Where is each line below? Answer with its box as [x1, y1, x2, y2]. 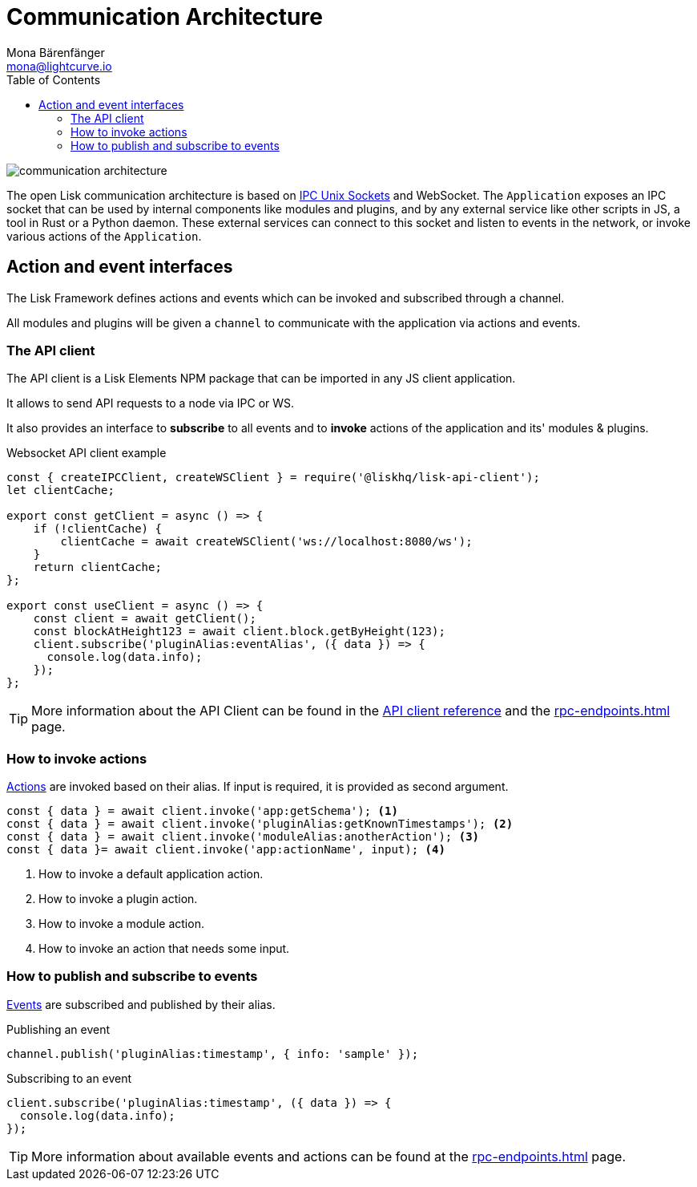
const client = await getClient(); [33, 612, 256, 626]
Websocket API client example [6, 446, 167, 460]
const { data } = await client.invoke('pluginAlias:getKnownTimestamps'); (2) [6, 817, 514, 831]
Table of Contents [6, 72, 101, 87]
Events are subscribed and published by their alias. [6, 997, 276, 1011]
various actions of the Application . [6, 229, 202, 243]
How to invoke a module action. [38, 917, 204, 931]
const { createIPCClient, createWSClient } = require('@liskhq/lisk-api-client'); [6, 471, 540, 484]
